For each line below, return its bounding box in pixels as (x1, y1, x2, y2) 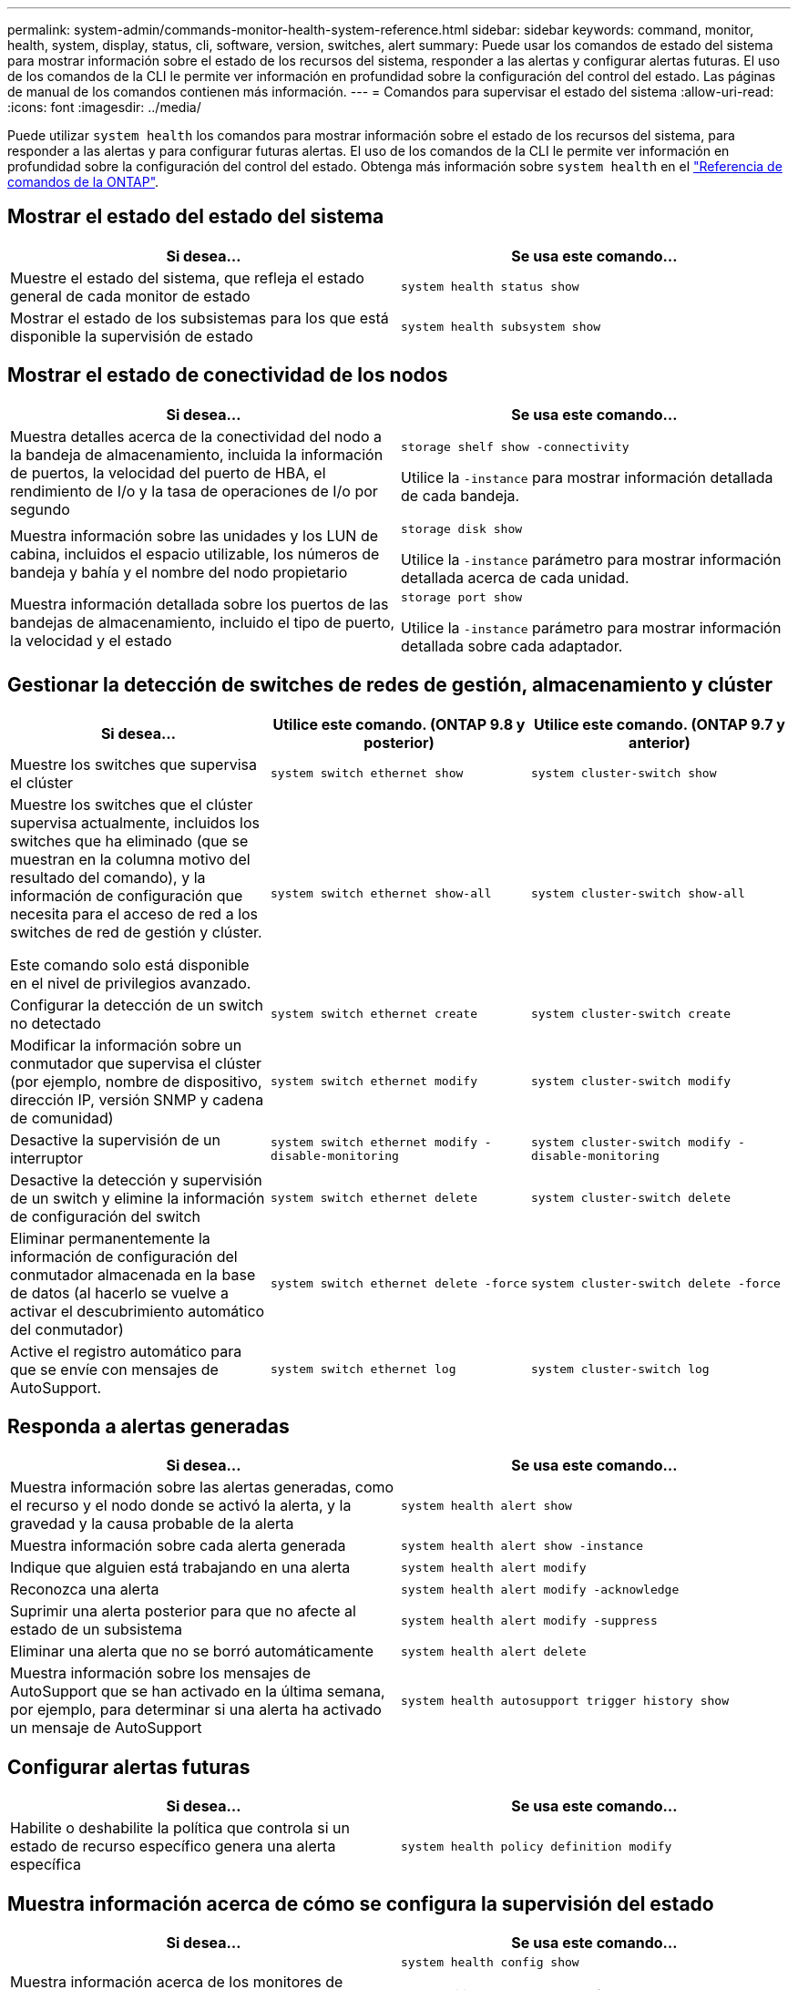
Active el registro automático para (10, 1341, 242, 1360)
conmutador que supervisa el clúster (10, 1053, 262, 1072)
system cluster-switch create (530, 1007, 731, 1021)
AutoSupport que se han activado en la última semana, (10, 1682, 385, 1701)
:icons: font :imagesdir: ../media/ (7, 99, 201, 115)
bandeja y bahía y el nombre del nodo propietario (10, 563, 348, 582)
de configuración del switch (10, 1206, 201, 1226)
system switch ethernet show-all (270, 887, 492, 901)
